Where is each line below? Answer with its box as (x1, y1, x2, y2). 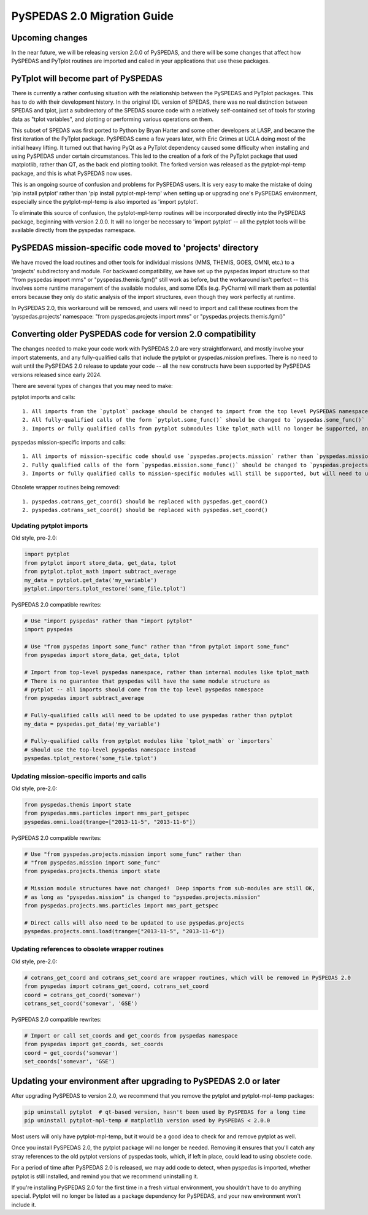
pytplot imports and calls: (11, 394, 76, 401)
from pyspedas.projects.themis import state (24, 868, 161, 875)
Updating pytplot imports (11, 522, 88, 530)
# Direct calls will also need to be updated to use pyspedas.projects (24, 919, 245, 926)
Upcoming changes (11, 33, 88, 43)
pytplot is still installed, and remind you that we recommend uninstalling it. (11, 1173, 199, 1180)
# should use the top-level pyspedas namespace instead (24, 746, 196, 753)
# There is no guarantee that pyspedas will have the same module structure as (24, 677, 270, 685)
